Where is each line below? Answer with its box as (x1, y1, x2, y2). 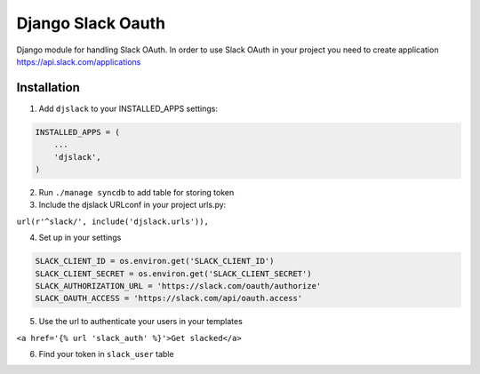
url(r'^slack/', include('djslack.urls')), (16, 216, 209, 227)
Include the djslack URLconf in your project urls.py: (38, 200, 227, 211)
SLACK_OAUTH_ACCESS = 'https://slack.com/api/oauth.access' (35, 293, 303, 304)
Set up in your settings (38, 232, 122, 243)
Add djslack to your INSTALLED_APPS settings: (38, 103, 218, 114)
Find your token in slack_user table (38, 349, 174, 360)
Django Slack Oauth (16, 13, 166, 33)
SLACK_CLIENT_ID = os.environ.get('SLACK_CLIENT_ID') (35, 256, 275, 267)
